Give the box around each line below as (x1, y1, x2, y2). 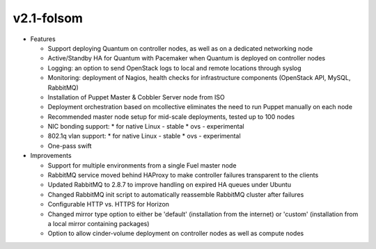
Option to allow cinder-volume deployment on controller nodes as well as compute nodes (47, 230, 304, 238)
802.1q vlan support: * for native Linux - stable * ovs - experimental (47, 132, 241, 140)
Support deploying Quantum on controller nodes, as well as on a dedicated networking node (47, 44, 313, 52)
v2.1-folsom (13, 10, 84, 26)
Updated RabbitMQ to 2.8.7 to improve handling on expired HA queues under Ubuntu (47, 181, 292, 189)
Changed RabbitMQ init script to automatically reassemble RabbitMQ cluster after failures (47, 190, 304, 198)
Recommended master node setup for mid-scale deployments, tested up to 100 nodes (47, 112, 295, 121)
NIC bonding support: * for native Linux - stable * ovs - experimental (47, 122, 244, 131)
